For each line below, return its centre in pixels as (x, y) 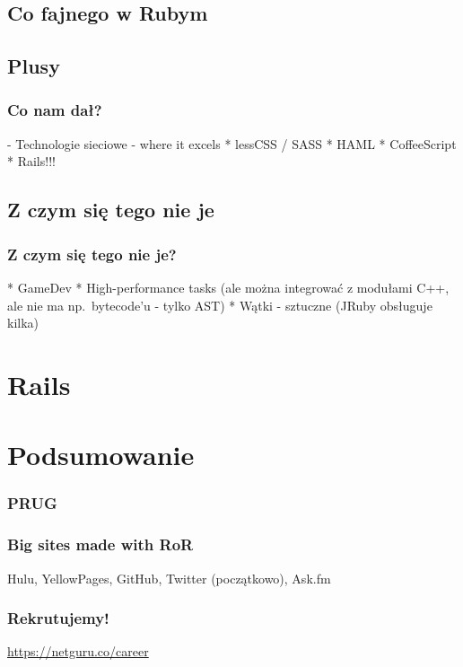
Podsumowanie (101, 455)
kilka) (23, 323)
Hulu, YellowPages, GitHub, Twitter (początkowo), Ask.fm (169, 578)
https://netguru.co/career (78, 651)
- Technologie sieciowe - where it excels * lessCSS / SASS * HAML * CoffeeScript (232, 143)
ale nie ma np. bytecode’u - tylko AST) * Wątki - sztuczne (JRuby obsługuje (220, 305)
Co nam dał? (55, 110)
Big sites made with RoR (100, 544)
